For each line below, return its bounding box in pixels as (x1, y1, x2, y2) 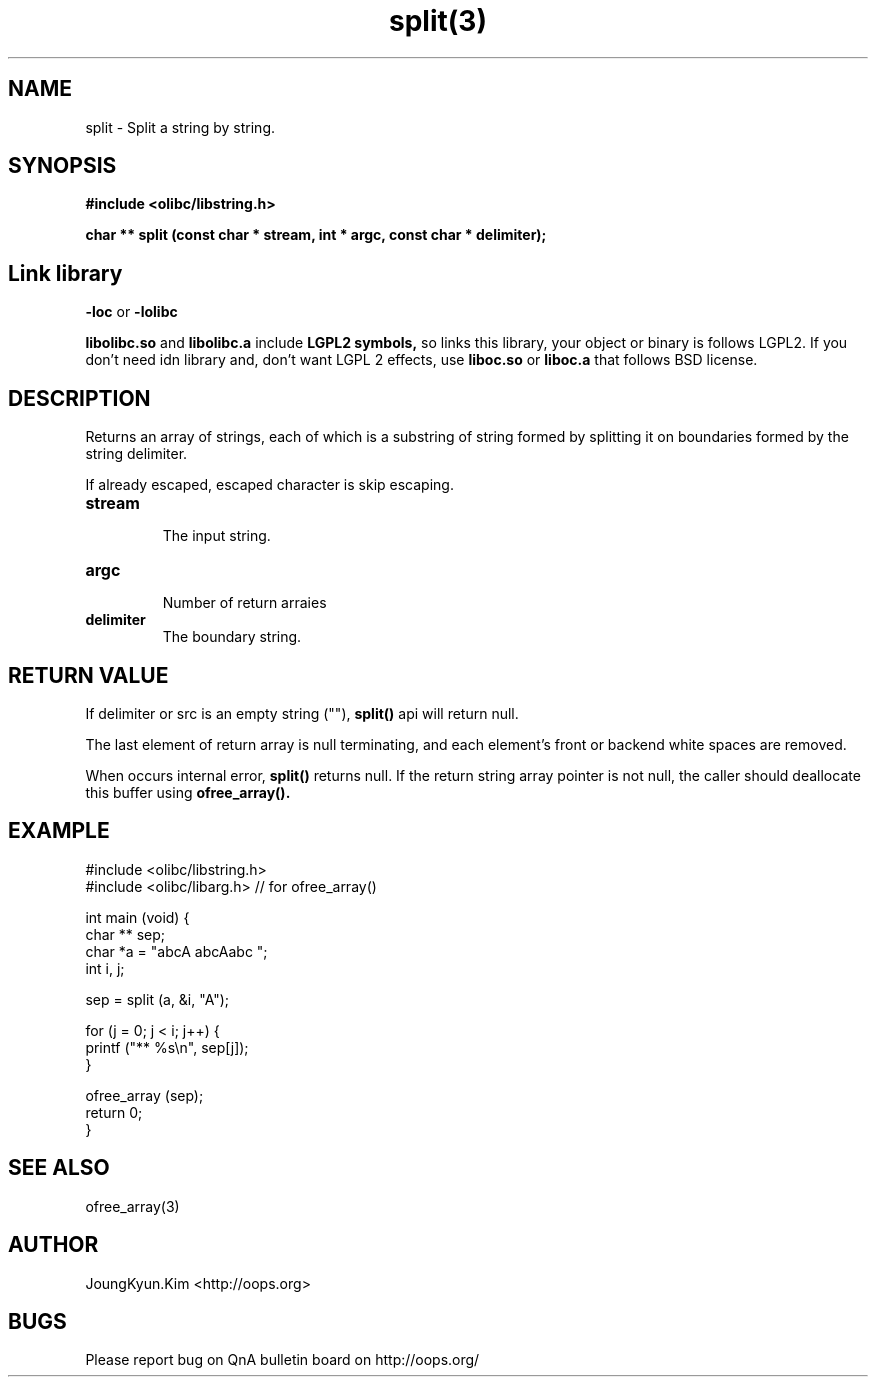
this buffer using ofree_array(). (85, 783, 291, 801)
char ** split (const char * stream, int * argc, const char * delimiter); (85, 226, 547, 244)
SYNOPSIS (8, 153, 117, 179)
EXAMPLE (8, 818, 110, 844)
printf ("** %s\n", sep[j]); (85, 1038, 249, 1056)
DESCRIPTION (8, 385, 151, 411)
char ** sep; (85, 925, 166, 943)
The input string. (162, 527, 271, 545)
